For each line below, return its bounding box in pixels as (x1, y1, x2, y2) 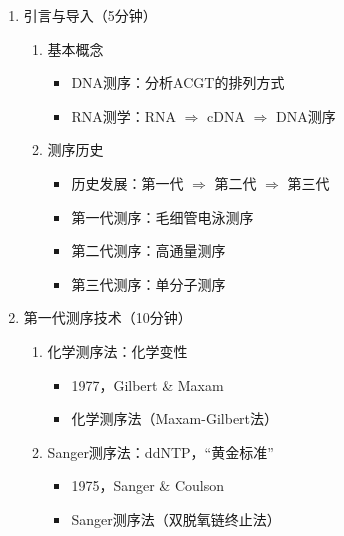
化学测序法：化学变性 (47, 340, 188, 361)
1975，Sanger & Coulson (71, 475, 224, 496)
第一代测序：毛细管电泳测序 (71, 206, 254, 227)
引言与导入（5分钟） (23, 5, 157, 25)
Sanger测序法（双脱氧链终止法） (71, 508, 281, 529)
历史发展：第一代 (71, 172, 184, 193)
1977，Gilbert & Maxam (71, 374, 224, 395)
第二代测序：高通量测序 (71, 240, 226, 261)
